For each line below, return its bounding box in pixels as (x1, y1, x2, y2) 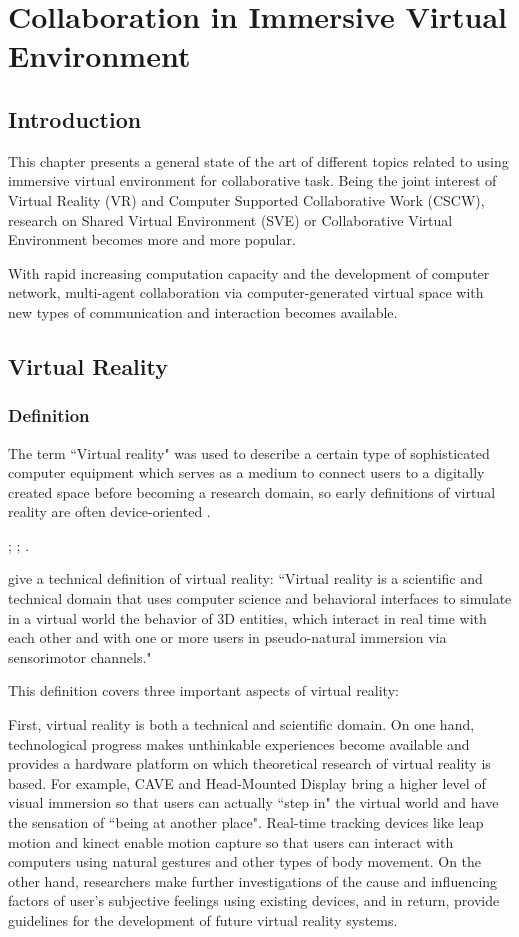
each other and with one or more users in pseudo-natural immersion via (8, 627, 447, 648)
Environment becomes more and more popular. (8, 229, 296, 250)
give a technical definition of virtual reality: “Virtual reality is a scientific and (8, 568, 483, 589)
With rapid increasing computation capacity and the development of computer (8, 262, 490, 283)
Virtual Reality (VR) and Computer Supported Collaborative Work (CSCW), (8, 189, 485, 210)
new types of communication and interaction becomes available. (8, 301, 398, 322)
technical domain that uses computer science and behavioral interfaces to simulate (8, 588, 512, 609)
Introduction (8, 103, 142, 134)
